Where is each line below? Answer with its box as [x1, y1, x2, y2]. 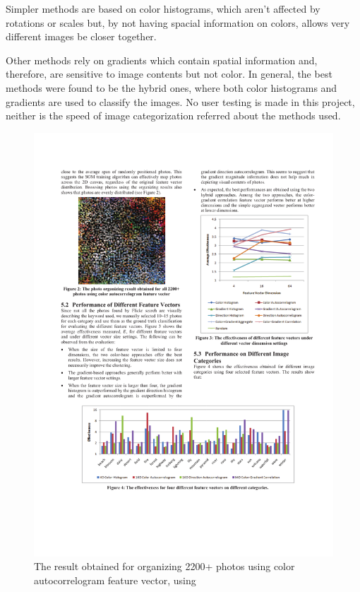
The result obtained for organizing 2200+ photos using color [34, 559, 295, 574]
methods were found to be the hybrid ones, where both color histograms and [6, 80, 337, 95]
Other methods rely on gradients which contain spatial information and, [6, 52, 318, 67]
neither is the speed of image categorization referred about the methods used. [6, 108, 341, 123]
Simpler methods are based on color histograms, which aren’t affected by [6, 1, 320, 16]
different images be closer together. [6, 29, 157, 44]
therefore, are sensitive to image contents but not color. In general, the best [6, 66, 332, 81]
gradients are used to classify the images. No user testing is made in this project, [6, 94, 355, 109]
